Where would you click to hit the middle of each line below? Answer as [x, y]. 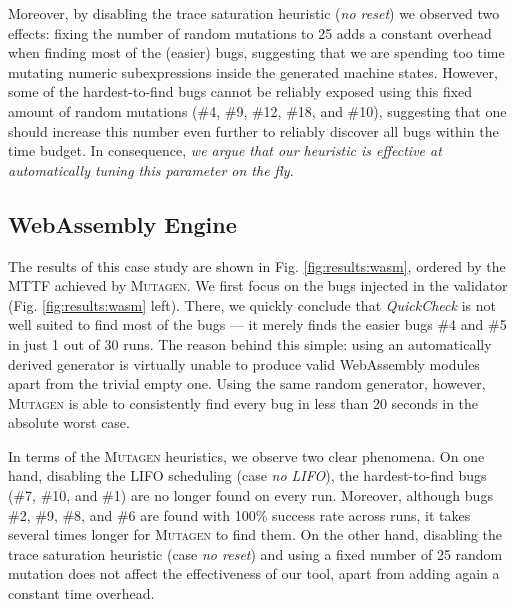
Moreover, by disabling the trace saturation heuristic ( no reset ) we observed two [254, 13]
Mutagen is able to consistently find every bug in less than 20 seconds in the [243, 402]
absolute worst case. [69, 422]
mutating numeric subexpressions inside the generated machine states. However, [253, 71]
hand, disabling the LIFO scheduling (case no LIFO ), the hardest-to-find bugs [247, 475]
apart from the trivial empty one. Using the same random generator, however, [247, 383]
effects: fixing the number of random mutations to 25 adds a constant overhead [250, 32]
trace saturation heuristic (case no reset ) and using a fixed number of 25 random [255, 553]
